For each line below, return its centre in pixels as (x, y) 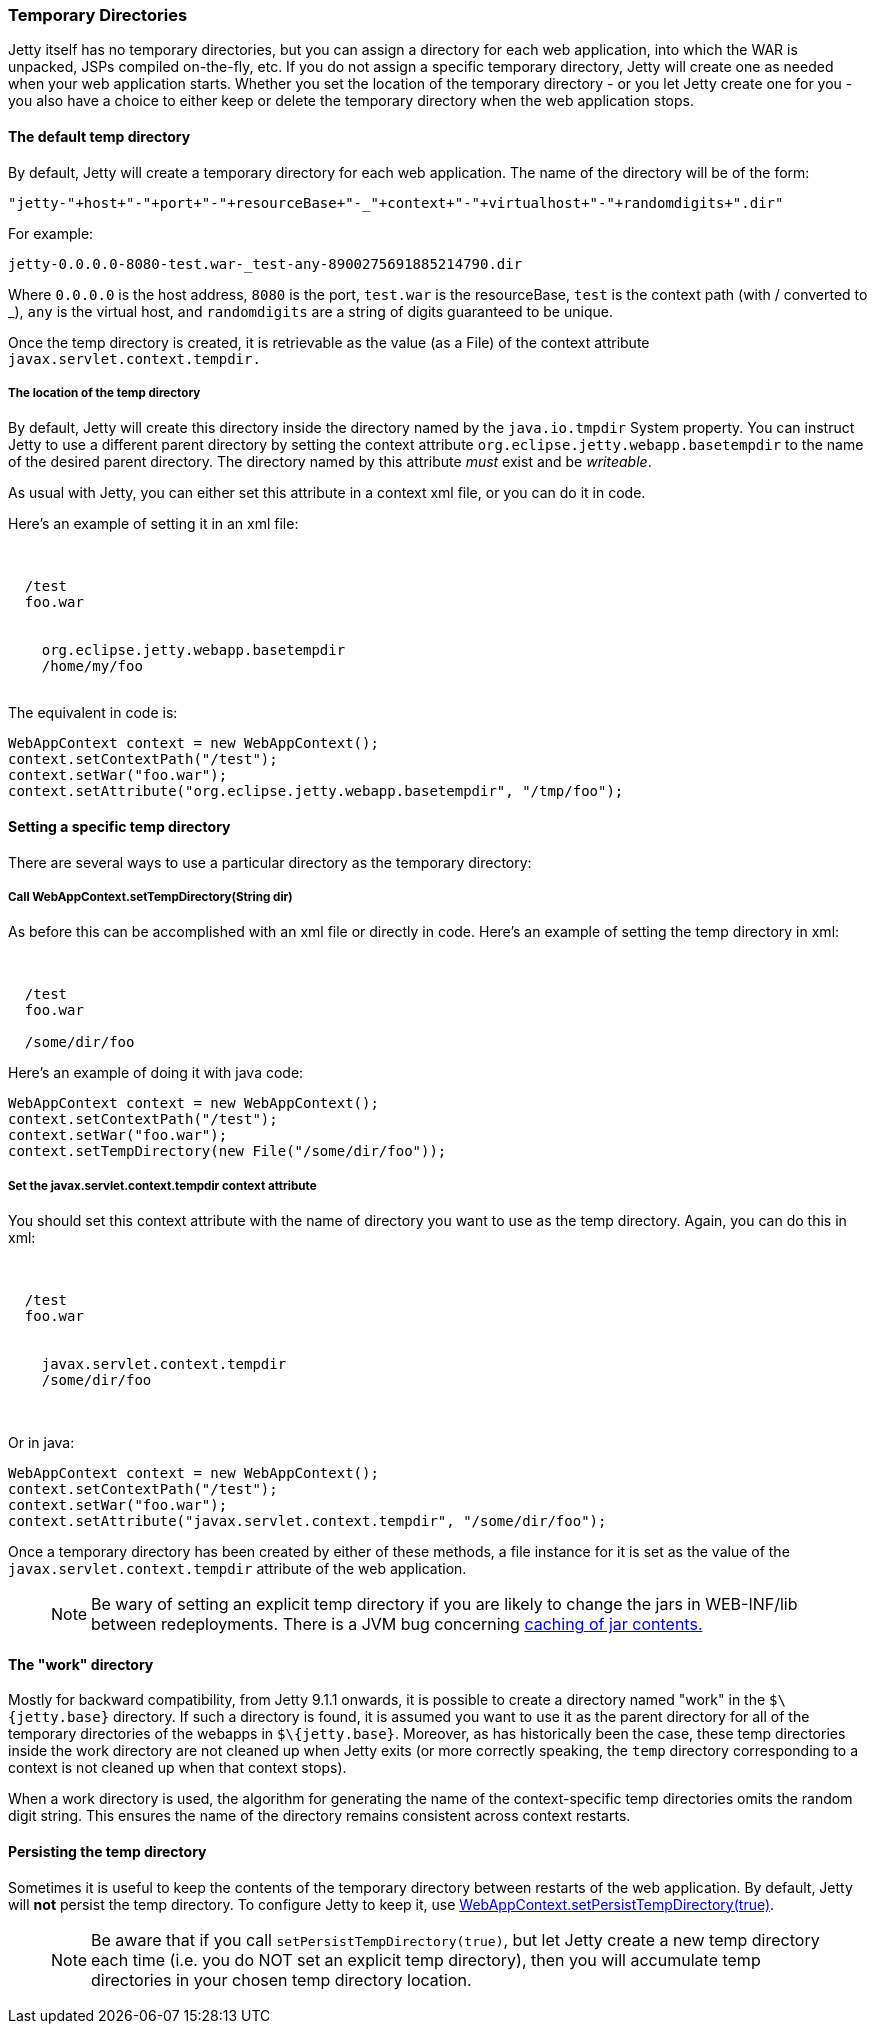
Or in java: (41, 1443)
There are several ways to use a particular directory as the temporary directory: (270, 862)
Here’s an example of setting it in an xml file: (153, 524)
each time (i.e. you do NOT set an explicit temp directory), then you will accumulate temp (426, 1959)
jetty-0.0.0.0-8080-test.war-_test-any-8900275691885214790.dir (265, 263)
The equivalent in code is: (93, 713)
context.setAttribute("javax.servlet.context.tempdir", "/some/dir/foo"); (307, 1521)
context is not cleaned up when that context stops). (177, 1768)
